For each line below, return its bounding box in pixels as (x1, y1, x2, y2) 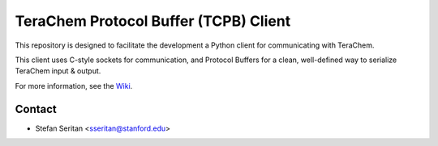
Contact (15, 102, 57, 116)
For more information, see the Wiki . (15, 81, 133, 90)
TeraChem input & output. (15, 66, 101, 76)
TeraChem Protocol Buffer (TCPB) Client (15, 12, 291, 30)
